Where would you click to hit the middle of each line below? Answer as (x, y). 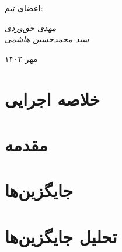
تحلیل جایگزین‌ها (61, 236)
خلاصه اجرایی (52, 99)
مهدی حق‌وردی (31, 27)
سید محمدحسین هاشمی (47, 39)
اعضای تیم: (24, 8)
